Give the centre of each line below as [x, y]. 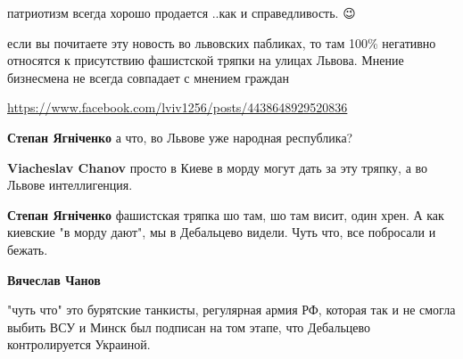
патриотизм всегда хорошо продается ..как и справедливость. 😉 [182, 12]
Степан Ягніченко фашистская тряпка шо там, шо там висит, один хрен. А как [226, 214]
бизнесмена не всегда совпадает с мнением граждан [148, 77]
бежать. [28, 249]
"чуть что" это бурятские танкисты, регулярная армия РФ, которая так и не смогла [231, 310]
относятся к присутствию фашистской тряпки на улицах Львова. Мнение [206, 60]
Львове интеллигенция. [70, 185]
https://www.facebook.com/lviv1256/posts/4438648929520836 [178, 107]
